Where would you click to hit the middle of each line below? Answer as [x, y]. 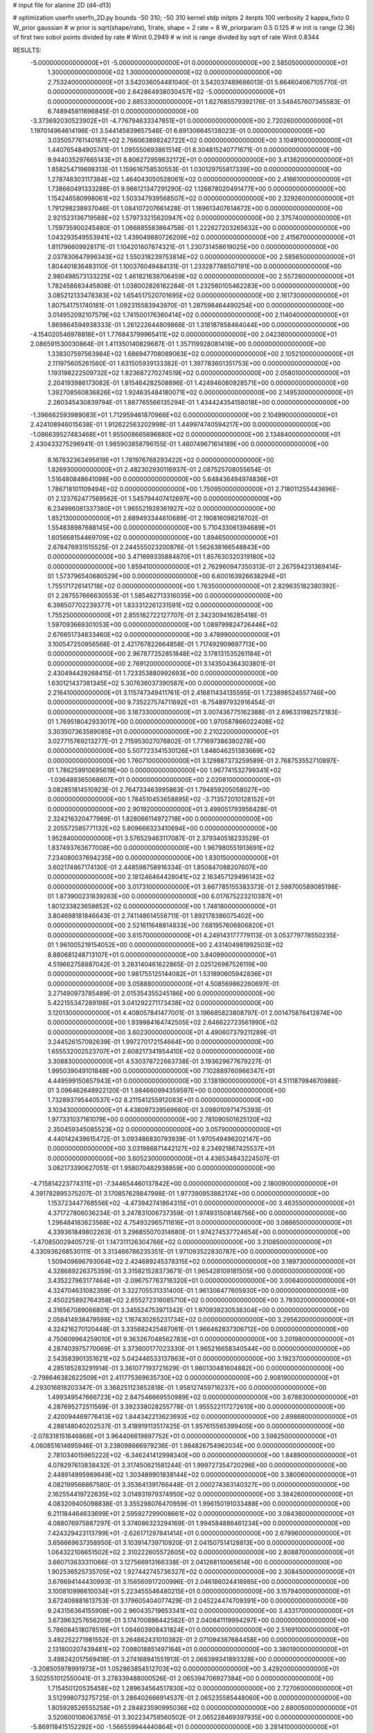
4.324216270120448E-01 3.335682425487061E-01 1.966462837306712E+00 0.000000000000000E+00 [198, 1329]
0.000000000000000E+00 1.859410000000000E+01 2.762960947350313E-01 [161, 566]
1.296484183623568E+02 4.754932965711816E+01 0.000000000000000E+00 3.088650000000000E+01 [200, 1223]
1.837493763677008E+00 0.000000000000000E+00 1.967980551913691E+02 [161, 848]
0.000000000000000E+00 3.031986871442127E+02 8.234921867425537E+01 [161, 1149]
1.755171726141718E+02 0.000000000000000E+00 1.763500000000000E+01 [159, 586]
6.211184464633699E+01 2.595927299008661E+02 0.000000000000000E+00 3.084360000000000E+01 [201, 1513]
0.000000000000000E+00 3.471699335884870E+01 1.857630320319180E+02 [161, 557]
